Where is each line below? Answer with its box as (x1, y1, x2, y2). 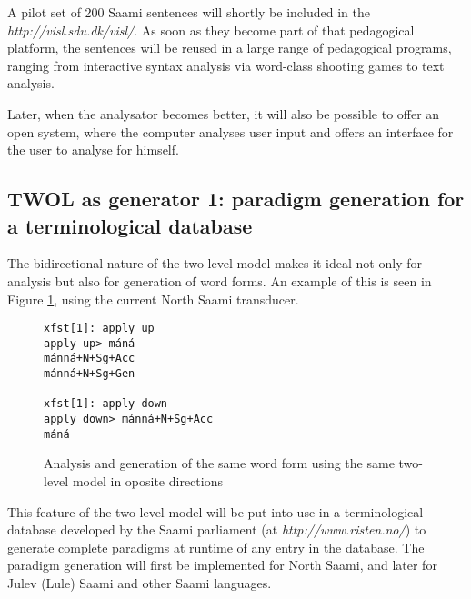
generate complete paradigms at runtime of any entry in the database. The (7, 537, 425, 556)
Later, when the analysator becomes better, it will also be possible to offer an (7, 104, 440, 123)
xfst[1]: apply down (44, 397, 168, 411)
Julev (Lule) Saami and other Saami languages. (7, 573, 272, 592)
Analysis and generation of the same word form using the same (44, 454, 395, 473)
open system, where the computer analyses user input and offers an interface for (7, 122, 454, 141)
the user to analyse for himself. (7, 140, 179, 159)
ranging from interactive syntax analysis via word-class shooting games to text (7, 55, 445, 75)
